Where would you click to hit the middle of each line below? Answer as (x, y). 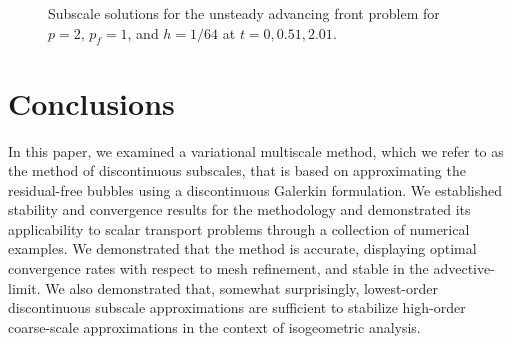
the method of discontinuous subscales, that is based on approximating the (237, 170)
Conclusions (91, 102)
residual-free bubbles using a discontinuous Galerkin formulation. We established (255, 189)
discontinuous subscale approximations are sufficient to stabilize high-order (237, 307)
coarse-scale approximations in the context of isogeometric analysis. (214, 326)
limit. (24, 287)
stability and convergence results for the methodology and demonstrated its (239, 209)
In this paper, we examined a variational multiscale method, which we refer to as (256, 150)
